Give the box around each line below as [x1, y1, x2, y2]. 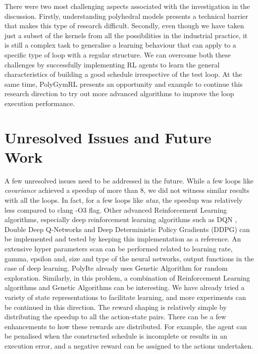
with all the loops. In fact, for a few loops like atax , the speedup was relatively [4, 195, 243, 205]
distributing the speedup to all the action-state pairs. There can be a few [4, 311, 226, 322]
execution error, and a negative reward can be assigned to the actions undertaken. [4, 340, 254, 351]
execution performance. [4, 98, 75, 108]
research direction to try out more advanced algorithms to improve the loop [4, 88, 234, 99]
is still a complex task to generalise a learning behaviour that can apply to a [4, 40, 236, 50]
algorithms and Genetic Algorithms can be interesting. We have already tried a [4, 282, 245, 293]
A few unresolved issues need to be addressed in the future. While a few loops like [4, 175, 254, 185]
